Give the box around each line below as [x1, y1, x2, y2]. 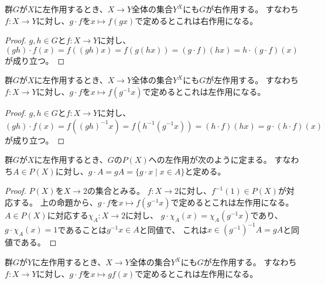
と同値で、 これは [139, 223, 207, 235]
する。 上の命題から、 [12, 196, 98, 208]
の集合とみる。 [87, 184, 145, 197]
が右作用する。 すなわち [206, 3, 299, 15]
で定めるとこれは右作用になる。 [135, 14, 258, 26]
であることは [57, 223, 107, 235]
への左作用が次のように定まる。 [148, 153, 272, 166]
